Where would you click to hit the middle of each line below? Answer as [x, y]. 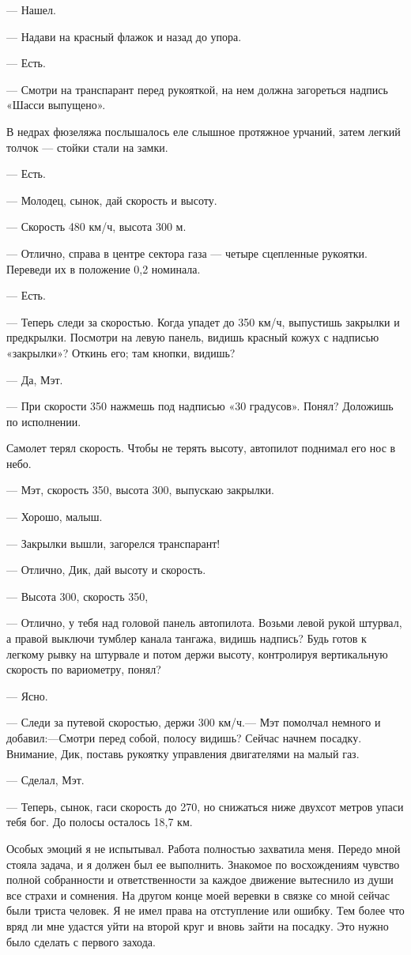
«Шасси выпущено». [56, 105]
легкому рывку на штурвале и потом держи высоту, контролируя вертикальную [197, 653]
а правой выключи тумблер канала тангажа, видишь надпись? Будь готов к [187, 638]
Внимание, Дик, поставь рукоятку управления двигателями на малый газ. [183, 753]
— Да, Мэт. [35, 379]
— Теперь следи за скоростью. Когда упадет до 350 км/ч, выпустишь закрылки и [203, 321]
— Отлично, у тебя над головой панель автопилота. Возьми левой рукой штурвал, [204, 623]
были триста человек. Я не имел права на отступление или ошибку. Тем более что [205, 910]
